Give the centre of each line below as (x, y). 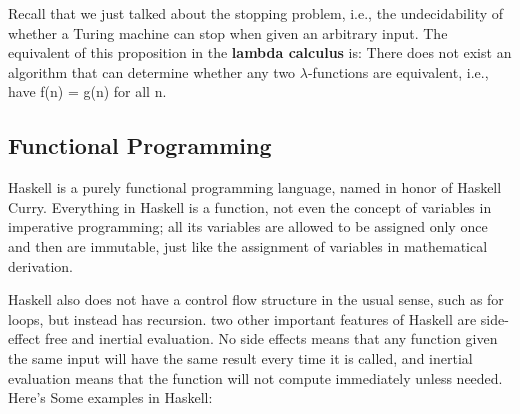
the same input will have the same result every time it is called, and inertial (240, 357)
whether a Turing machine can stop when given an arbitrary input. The (228, 32)
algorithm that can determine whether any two (152, 71)
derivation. (41, 265)
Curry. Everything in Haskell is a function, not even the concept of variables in (250, 206)
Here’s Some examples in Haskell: (110, 397)
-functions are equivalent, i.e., (398, 71)
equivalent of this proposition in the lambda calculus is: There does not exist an (260, 52)
